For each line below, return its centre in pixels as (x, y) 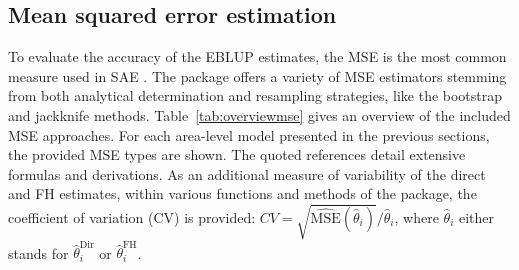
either (476, 216)
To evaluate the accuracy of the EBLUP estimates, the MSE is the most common (257, 56)
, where (416, 216)
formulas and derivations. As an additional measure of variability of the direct (247, 173)
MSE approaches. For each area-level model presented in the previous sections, (249, 134)
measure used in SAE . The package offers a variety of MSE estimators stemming (257, 75)
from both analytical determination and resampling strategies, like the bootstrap (255, 95)
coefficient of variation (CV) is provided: (132, 216)
